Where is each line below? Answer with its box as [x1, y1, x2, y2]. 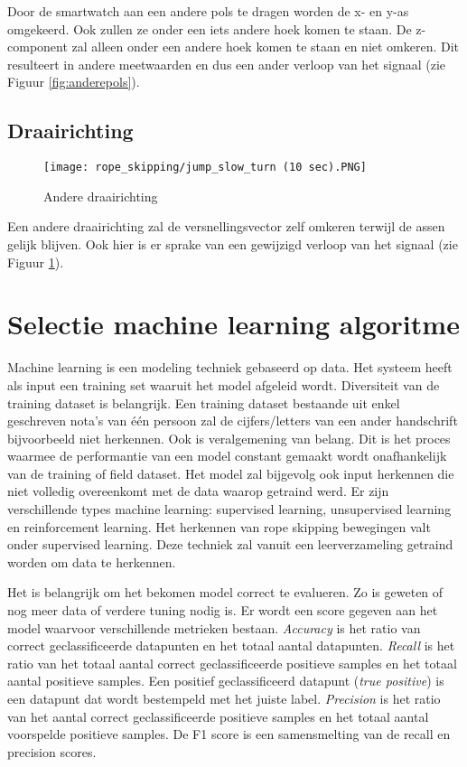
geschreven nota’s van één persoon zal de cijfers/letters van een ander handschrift [7, 411, 458, 430]
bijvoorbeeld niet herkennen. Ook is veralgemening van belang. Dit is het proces [7, 428, 451, 447]
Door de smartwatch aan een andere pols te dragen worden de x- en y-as [7, 2, 409, 20]
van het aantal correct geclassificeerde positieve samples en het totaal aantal [7, 706, 429, 725]
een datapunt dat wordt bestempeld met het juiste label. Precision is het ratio [7, 689, 441, 708]
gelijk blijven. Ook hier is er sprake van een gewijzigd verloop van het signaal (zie [7, 235, 458, 254]
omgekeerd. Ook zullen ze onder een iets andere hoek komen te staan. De [7, 19, 412, 38]
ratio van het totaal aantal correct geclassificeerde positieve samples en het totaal [7, 653, 457, 672]
